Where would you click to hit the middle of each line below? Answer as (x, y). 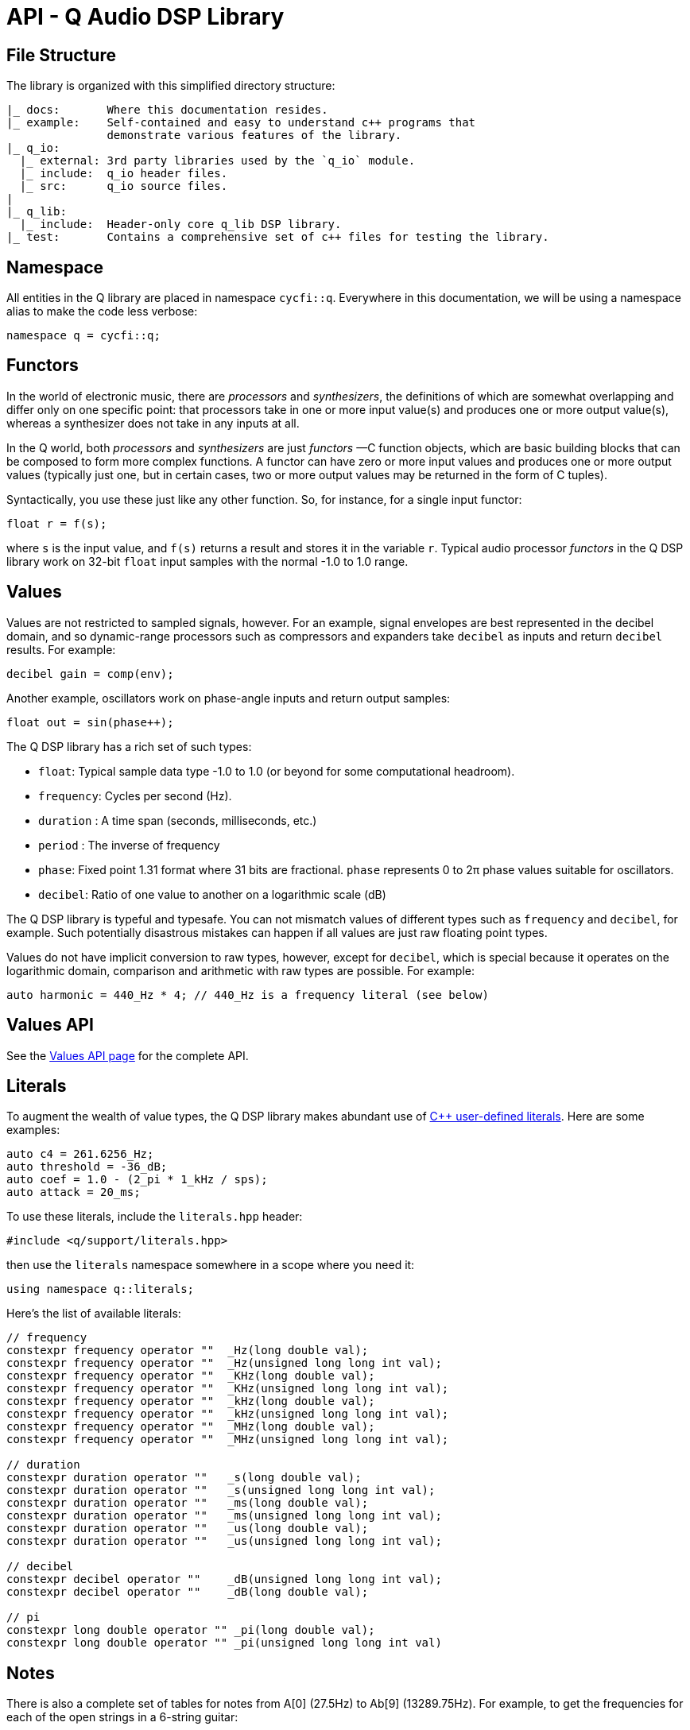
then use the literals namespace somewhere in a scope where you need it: (211, 1265)
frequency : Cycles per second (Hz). (135, 795)
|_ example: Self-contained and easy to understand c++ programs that (241, 123)
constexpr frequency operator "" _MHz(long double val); (191, 1427)
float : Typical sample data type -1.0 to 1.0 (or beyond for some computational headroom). (277, 771)
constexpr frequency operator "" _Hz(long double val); (188, 1351)
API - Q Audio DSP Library (145, 17)
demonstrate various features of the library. (254, 135)
